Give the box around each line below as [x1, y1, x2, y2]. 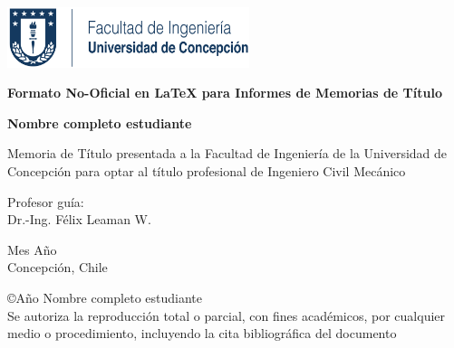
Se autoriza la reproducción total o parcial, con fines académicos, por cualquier [7, 306, 446, 324]
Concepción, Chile [7, 258, 108, 277]
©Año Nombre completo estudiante [7, 288, 202, 306]
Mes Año [7, 240, 57, 259]
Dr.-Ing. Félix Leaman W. [7, 210, 151, 229]
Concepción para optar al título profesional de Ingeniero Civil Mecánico [7, 162, 406, 181]
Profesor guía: [7, 192, 84, 211]
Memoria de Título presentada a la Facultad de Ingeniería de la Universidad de [7, 144, 448, 163]
